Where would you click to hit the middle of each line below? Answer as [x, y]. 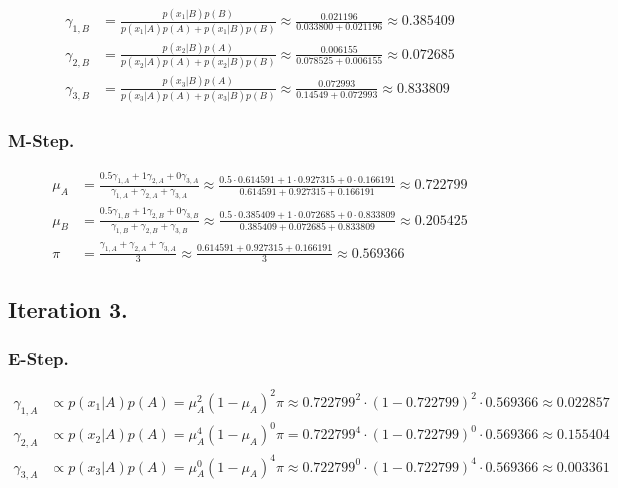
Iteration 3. [68, 308]
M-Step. [41, 139]
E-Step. [38, 358]
